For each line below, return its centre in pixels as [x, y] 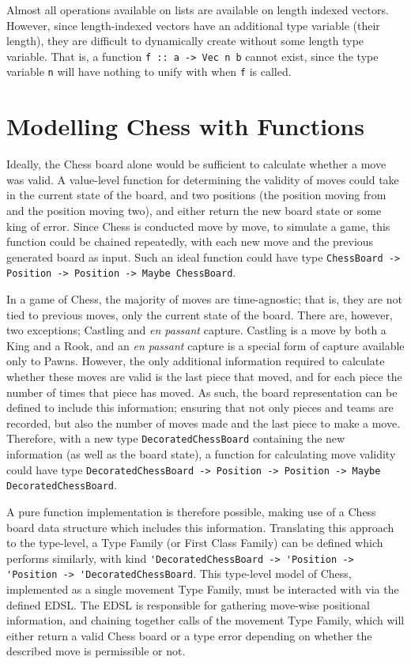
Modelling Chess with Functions [185, 126]
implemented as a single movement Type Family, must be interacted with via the [203, 589]
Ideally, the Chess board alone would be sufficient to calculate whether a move [196, 164]
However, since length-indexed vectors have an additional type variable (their [193, 25]
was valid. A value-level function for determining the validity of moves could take [203, 179]
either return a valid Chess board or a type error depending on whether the [189, 635]
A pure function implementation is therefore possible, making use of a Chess [191, 511]
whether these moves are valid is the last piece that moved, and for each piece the [204, 377]
